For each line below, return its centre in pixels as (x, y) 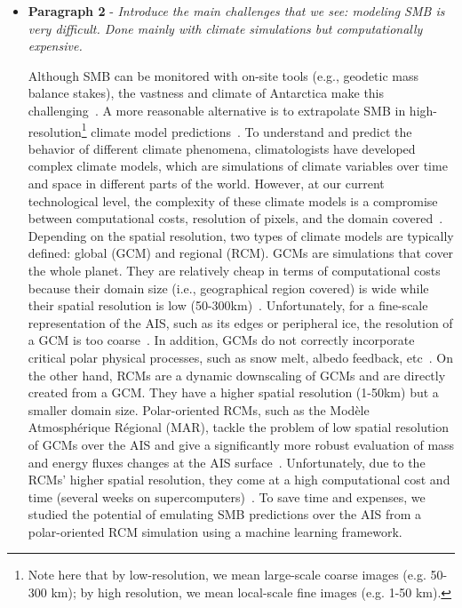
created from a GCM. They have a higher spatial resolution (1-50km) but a (233, 392)
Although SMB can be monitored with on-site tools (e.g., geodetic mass (223, 75)
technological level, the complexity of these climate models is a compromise (233, 200)
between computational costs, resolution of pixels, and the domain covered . (235, 218)
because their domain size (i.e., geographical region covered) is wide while (228, 288)
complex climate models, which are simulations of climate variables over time (238, 166)
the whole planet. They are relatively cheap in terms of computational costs (234, 270)
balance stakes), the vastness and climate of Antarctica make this (206, 93)
